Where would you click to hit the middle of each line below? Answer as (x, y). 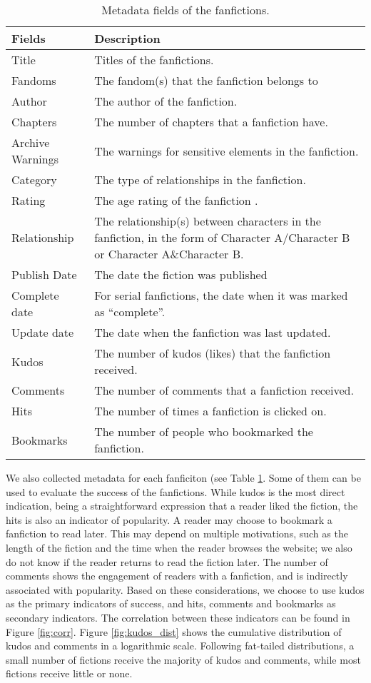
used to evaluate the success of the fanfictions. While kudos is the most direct (176, 491)
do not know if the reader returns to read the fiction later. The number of (167, 561)
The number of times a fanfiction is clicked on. (210, 411)
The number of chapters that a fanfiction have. (211, 122)
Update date (43, 332)
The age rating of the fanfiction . (176, 200)
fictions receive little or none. (69, 673)
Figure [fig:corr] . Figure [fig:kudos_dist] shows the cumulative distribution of (174, 631)
